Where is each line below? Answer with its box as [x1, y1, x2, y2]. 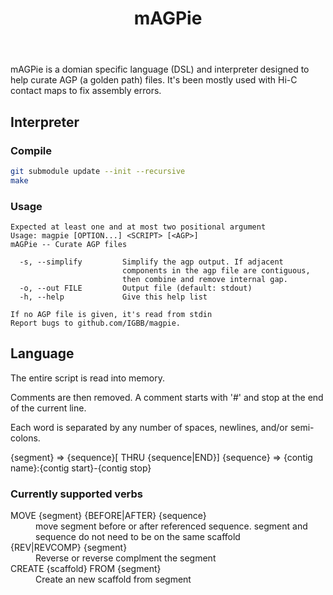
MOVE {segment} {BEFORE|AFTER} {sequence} [10, 510, 207, 522]
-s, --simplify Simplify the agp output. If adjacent [19, 257, 284, 267]
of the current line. [10, 402, 87, 414]
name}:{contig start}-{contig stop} [10, 462, 152, 474]
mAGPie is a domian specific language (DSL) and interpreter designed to [10, 63, 310, 76]
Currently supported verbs [10, 487, 144, 501]
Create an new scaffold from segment [35, 573, 192, 586]
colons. [10, 432, 41, 444]
